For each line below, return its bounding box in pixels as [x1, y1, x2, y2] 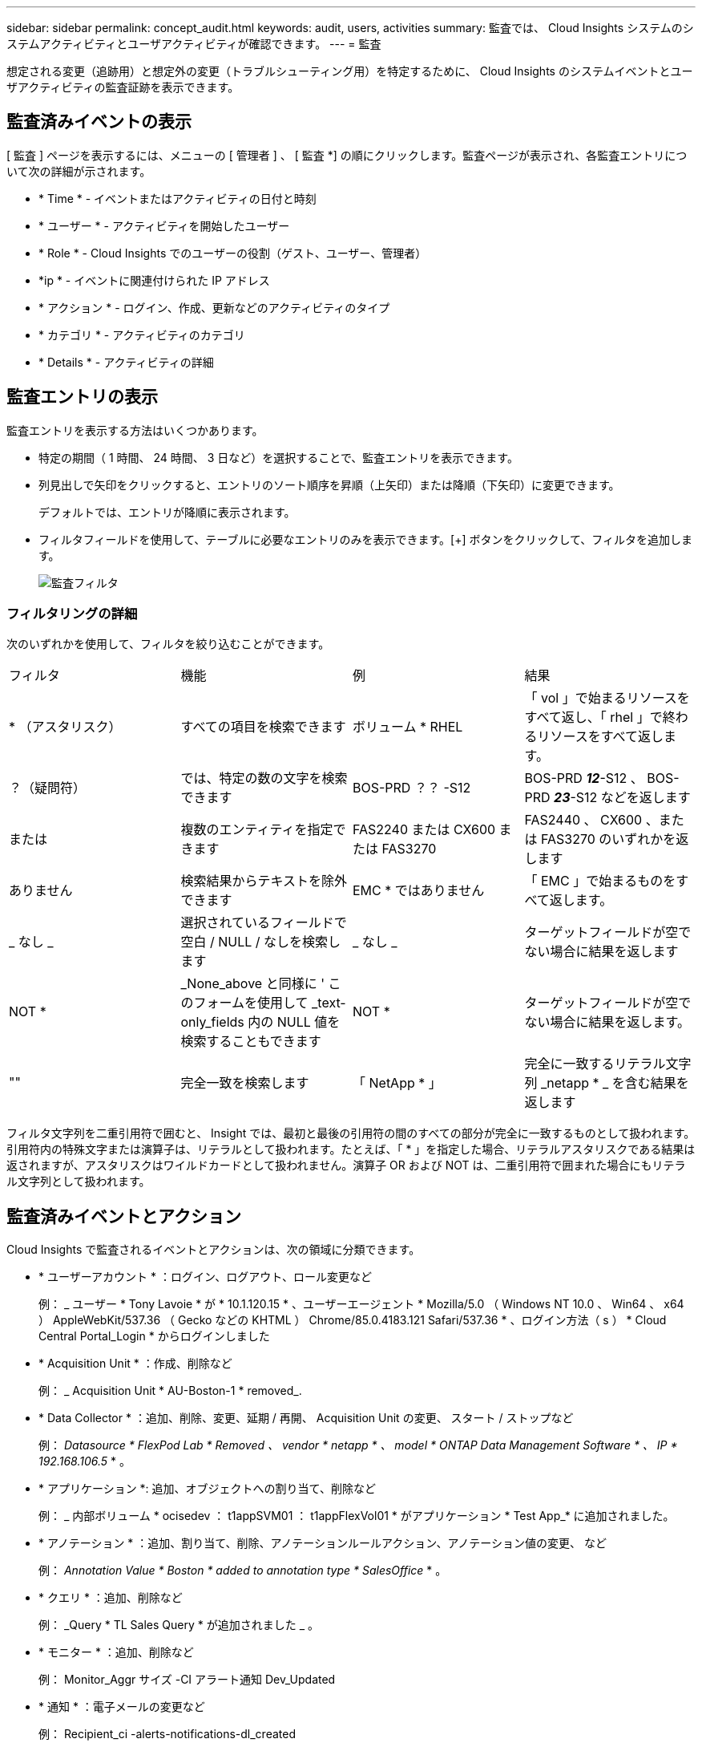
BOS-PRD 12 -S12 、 [524, 770, 643, 787]
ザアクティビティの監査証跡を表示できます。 [6, 80, 240, 94]
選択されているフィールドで [180, 914, 347, 931]
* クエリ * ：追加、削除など [38, 1591, 183, 1605]
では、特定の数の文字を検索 [180, 770, 348, 787]
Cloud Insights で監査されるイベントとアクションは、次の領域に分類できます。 [6, 1242, 421, 1257]
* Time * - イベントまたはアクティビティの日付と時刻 [38, 191, 317, 205]
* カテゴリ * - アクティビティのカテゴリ [38, 327, 245, 342]
